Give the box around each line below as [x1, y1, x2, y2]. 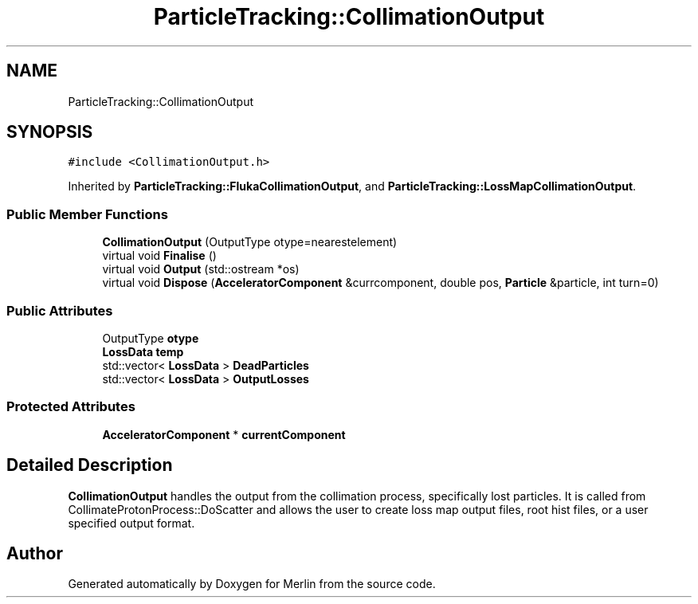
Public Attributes [6, 302, 113, 319]
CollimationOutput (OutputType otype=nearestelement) [102, 235, 398, 249]
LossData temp [102, 344, 184, 359]
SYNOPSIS [6, 122, 93, 143]
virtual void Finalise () [102, 249, 217, 263]
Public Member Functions [6, 206, 168, 222]
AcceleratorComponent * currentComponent [102, 427, 346, 441]
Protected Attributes [6, 398, 135, 415]
